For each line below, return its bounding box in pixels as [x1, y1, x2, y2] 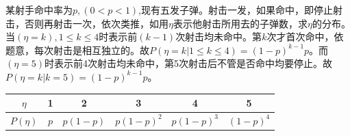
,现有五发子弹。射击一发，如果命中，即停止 [138, 3, 334, 16]
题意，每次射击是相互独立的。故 [5, 42, 149, 57]
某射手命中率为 [5, 3, 73, 16]
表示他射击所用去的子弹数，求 [173, 16, 308, 30]
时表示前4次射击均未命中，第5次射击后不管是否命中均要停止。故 [45, 56, 333, 70]
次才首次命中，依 [266, 29, 344, 44]
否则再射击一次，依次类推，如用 [24, 16, 168, 30]
